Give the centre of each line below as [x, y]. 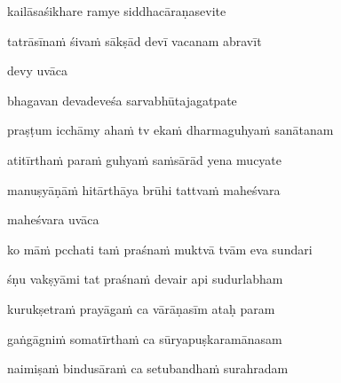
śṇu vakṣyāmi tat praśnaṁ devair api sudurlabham [145, 279]
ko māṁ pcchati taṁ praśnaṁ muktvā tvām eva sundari [160, 249]
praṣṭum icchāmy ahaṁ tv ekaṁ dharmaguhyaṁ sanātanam [170, 130]
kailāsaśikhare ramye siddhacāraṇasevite [117, 11]
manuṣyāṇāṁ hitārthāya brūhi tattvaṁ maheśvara [144, 189]
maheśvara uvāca [53, 219]
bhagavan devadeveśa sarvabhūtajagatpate [122, 100]
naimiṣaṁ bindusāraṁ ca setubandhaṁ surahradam [148, 368]
